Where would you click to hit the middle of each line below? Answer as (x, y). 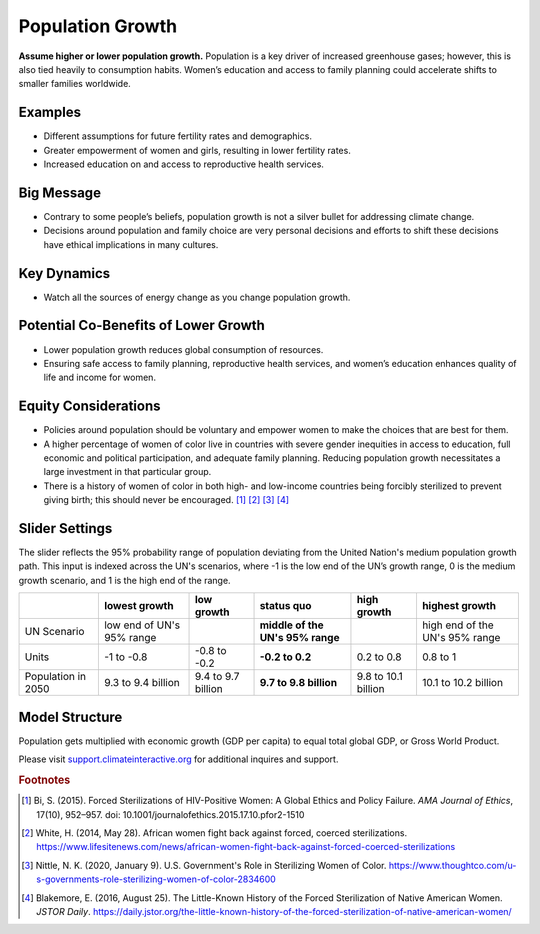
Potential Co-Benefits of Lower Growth (141, 325)
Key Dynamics (64, 273)
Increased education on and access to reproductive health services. (184, 164)
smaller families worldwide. (75, 84)
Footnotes (44, 780)
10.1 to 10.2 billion (462, 683)
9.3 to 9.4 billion (141, 683)
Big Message (60, 192)
